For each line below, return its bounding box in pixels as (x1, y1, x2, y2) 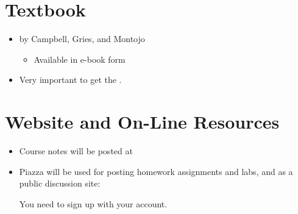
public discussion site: (19, 177, 101, 190)
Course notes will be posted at (19, 144, 133, 157)
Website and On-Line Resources (5, 109, 280, 134)
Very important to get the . (19, 73, 122, 86)
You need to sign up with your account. (19, 197, 168, 210)
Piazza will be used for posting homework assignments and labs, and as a (19, 165, 293, 177)
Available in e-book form (34, 52, 126, 65)
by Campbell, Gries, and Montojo (19, 32, 145, 45)
